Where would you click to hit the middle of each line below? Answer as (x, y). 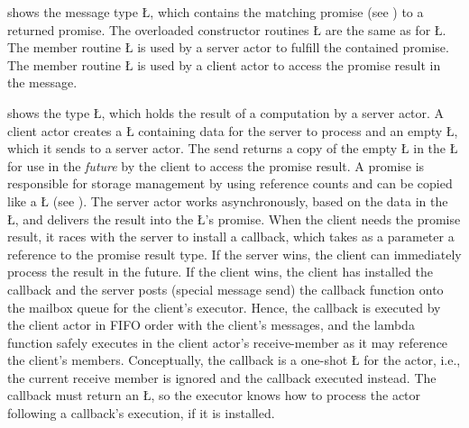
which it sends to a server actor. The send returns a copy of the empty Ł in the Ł (233, 148)
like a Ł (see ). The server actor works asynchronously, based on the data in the (228, 200)
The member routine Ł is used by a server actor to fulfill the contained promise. (228, 47)
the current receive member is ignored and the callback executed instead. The (222, 377)
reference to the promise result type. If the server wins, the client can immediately (234, 254)
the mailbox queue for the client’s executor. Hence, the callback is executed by (224, 307)
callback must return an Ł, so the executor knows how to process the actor (214, 395)
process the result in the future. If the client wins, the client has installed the (220, 272)
